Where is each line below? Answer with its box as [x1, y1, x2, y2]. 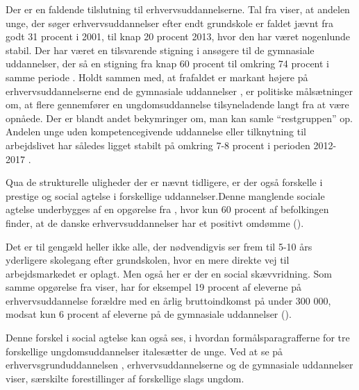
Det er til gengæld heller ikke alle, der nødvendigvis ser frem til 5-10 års [6, 239, 312, 253]
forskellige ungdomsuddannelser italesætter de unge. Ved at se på [6, 344, 283, 358]
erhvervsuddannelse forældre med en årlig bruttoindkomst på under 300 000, [6, 293, 331, 307]
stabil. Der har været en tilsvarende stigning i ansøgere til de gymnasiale [6, 42, 315, 57]
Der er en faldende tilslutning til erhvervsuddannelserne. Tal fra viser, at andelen [6, 2, 350, 16]
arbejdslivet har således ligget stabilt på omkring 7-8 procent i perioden [6, 137, 310, 152]
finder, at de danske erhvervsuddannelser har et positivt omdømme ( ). [6, 215, 304, 230]
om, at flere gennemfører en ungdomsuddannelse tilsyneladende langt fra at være [6, 97, 349, 112]
